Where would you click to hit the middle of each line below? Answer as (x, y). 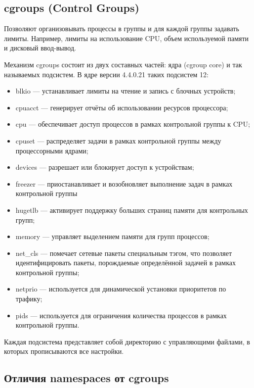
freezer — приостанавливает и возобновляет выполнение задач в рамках (124, 183)
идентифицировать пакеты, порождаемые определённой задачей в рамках (126, 263)
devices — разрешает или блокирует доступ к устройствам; (105, 167)
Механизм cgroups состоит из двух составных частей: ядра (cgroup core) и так (123, 64)
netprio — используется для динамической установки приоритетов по (121, 289)
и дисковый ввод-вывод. (40, 48)
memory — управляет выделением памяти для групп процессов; (112, 236)
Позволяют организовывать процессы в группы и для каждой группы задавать (122, 28)
